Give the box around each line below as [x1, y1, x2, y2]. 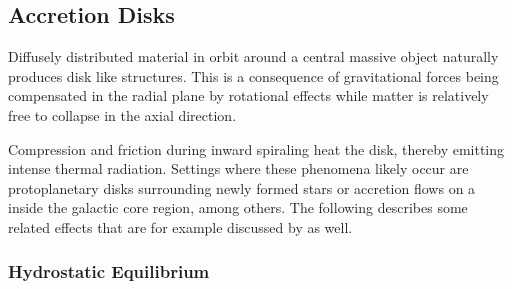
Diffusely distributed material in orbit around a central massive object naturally [8, 46, 499, 67]
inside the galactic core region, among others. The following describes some [8, 197, 468, 218]
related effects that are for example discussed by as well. [8, 216, 353, 237]
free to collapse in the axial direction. [8, 104, 237, 125]
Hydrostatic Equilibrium [8, 259, 210, 284]
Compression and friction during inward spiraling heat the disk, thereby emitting [8, 138, 505, 159]
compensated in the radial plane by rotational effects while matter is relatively [8, 85, 489, 106]
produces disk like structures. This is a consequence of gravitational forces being [8, 65, 499, 86]
